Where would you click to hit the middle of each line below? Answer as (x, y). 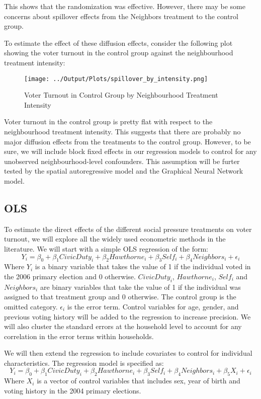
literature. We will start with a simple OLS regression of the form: (106, 248)
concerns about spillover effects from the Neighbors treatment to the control (121, 16)
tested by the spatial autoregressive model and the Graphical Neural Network (124, 171)
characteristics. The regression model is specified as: (84, 363)
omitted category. (31, 306)
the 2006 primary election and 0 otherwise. (70, 276)
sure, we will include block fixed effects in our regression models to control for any (130, 151)
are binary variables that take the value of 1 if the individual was (140, 287)
